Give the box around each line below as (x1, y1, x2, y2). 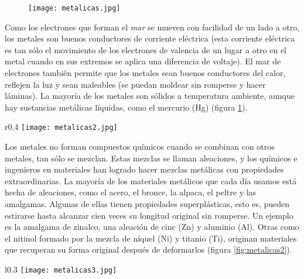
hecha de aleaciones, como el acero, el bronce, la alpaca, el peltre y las (5, 186, 257, 198)
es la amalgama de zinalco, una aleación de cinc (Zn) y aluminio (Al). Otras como (5, 221, 299, 233)
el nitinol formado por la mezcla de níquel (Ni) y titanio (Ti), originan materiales (5, 232, 297, 244)
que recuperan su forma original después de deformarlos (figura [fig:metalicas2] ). (5, 243, 292, 256)
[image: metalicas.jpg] (28, 4, 121, 12)
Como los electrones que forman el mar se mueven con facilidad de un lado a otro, (5, 20, 300, 33)
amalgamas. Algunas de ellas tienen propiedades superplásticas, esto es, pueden (5, 198, 290, 210)
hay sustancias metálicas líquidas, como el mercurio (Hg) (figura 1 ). (5, 101, 248, 113)
